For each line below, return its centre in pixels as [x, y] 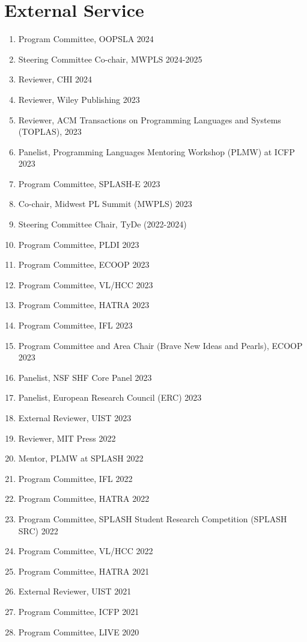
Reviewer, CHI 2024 [55, 79]
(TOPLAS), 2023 [50, 131]
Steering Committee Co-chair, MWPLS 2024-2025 [110, 59]
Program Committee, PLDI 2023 [79, 244]
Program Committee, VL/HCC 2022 [86, 551]
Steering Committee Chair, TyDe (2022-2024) [102, 224]
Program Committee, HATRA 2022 [84, 498]
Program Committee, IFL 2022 [75, 478]
